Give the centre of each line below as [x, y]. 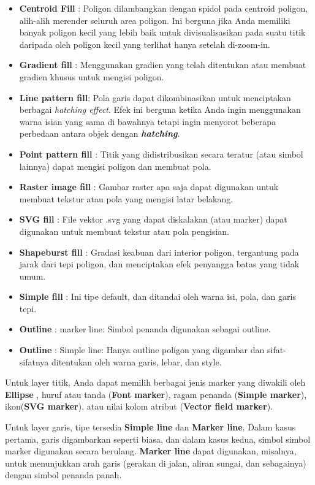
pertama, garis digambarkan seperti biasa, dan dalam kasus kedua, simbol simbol [158, 439]
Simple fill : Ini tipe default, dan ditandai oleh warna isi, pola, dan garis [157, 296]
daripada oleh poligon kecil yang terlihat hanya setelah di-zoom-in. [145, 44]
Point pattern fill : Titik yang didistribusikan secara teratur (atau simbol [161, 154]
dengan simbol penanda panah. [63, 475]
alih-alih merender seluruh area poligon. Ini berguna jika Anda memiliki [155, 20]
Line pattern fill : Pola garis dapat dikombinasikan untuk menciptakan [155, 97]
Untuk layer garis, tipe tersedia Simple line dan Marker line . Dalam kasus [150, 427]
